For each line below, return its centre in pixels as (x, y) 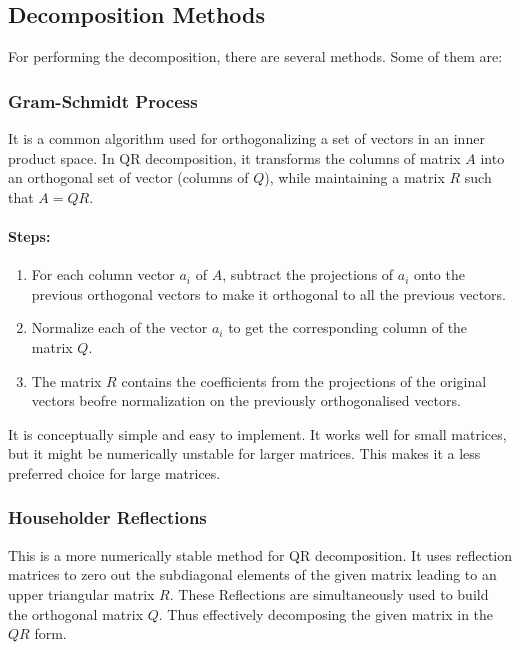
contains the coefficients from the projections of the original (304, 380)
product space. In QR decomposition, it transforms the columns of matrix (234, 157)
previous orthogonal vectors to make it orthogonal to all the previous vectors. (269, 293)
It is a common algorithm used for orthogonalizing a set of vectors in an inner (246, 138)
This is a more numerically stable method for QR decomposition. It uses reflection (260, 554)
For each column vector (103, 274)
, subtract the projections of (308, 274)
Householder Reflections (107, 517)
